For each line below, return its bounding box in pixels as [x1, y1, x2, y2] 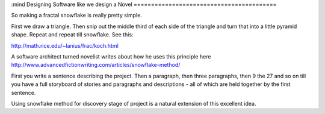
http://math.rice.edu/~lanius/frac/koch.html [11, 42, 119, 49]
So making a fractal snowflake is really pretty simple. [11, 12, 143, 19]
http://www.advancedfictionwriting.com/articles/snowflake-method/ [11, 61, 181, 69]
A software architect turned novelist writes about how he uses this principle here [11, 53, 211, 60]
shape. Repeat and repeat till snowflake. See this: [11, 31, 134, 38]
